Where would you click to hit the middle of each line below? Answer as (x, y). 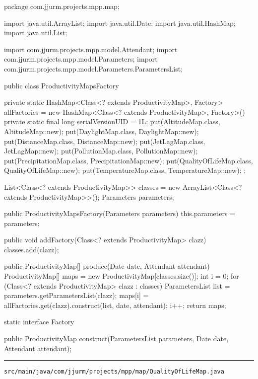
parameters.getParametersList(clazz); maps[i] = (76, 295)
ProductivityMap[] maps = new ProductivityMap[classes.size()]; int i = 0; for (122, 276)
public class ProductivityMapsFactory (62, 85)
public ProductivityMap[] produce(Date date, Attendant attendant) (107, 266)
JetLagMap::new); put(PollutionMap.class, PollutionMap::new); (101, 151)
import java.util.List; (36, 33)
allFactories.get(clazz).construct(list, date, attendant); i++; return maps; (115, 305)
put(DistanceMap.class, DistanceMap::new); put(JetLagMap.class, (105, 141)
